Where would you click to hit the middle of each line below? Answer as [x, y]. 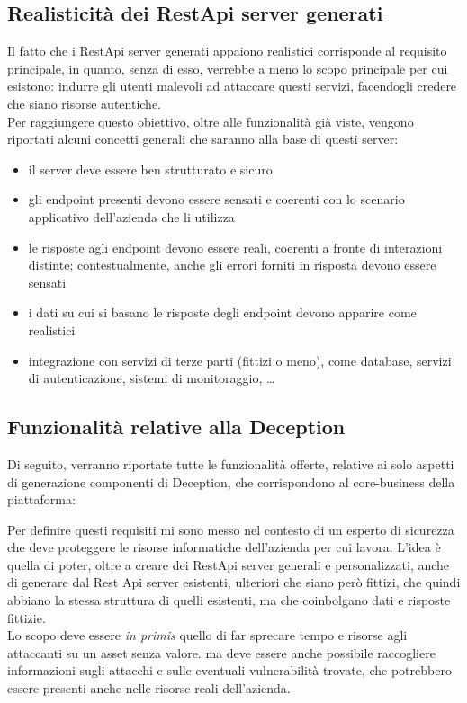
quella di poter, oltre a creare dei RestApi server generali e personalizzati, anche [229, 564]
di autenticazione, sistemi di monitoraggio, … [152, 378]
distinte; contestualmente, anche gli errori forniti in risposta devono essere [232, 265]
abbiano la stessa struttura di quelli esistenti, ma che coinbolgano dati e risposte [229, 600]
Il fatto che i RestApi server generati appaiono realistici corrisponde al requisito [227, 51]
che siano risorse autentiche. [85, 103]
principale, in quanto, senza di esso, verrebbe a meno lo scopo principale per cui [228, 68]
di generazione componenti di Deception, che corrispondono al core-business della [231, 481]
